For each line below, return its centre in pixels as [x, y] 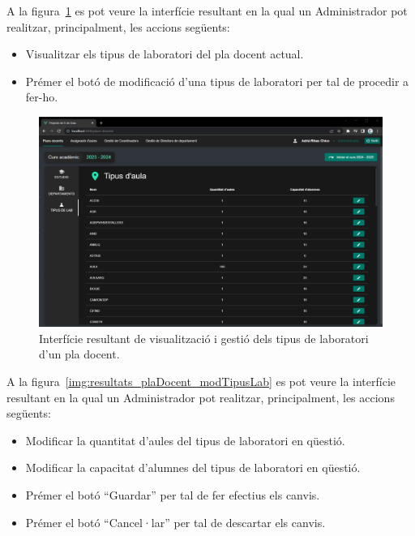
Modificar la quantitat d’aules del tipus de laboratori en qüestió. [185, 440]
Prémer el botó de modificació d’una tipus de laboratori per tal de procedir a [217, 81]
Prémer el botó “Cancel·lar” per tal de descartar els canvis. [175, 522]
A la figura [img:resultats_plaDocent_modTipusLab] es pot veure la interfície [201, 381]
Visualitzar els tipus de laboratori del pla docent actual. [165, 54]
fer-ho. [42, 97]
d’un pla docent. [79, 354]
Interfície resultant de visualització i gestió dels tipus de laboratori [204, 338]
